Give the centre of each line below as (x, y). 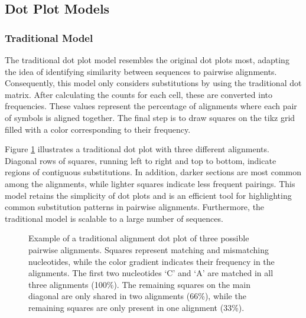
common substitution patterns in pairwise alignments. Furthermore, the (135, 207)
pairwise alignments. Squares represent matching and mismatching (149, 249)
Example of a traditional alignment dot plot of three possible (139, 238)
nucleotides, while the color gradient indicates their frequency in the (152, 261)
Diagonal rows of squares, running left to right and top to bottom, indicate (141, 160)
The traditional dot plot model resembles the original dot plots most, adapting (147, 60)
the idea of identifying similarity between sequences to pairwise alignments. (141, 71)
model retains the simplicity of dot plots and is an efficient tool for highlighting (148, 195)
